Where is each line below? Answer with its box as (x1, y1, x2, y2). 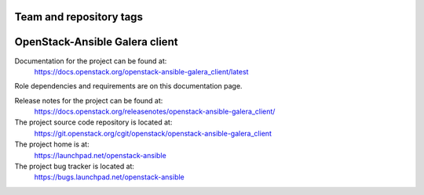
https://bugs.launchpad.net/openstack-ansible (34, 172, 185, 182)
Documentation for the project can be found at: (14, 56, 167, 66)
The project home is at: (14, 139, 90, 149)
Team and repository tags (14, 10, 143, 23)
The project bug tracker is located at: (14, 161, 135, 172)
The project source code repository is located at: (14, 117, 173, 127)
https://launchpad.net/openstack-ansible (34, 150, 166, 160)
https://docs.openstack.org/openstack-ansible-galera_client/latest (34, 67, 249, 76)
